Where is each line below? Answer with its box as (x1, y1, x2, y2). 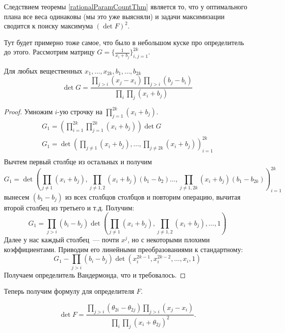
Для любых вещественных (4, 65, 82, 76)
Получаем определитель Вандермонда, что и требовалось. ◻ (4, 269, 186, 280)
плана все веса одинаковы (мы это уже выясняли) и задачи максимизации (4, 11, 225, 21)
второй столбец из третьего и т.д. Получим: (4, 202, 134, 212)
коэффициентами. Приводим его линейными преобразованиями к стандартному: (4, 244, 243, 254)
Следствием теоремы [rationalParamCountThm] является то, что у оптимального (4, 1, 248, 11)
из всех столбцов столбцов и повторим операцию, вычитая (65, 191, 241, 202)
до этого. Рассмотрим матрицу (4, 47, 95, 57)
